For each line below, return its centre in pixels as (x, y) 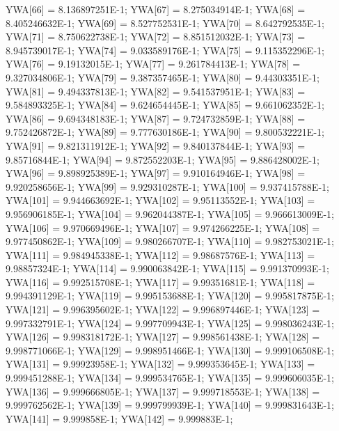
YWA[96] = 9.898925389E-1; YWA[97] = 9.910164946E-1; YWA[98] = (156, 173)
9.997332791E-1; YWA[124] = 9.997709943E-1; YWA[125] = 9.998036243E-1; (170, 323)
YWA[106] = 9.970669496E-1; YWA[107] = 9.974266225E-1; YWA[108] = (163, 227)
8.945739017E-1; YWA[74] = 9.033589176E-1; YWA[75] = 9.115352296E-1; (165, 50)
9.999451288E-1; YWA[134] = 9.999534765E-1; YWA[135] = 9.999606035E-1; (170, 378)
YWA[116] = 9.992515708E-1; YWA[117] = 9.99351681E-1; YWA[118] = (160, 282)
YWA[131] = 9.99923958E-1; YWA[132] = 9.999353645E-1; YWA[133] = (160, 364)
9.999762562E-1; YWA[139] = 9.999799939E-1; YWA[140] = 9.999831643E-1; (170, 405)
